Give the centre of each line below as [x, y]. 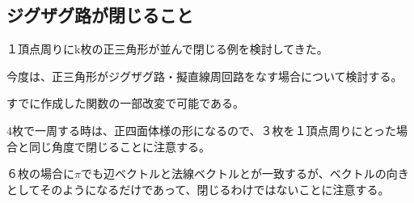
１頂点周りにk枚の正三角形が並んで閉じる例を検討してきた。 [167, 49]
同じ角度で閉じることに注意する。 [119, 146]
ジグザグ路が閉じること [100, 15]
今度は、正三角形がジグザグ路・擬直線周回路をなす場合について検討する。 [205, 76]
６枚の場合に [40, 173]
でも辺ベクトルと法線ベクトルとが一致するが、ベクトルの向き [245, 173]
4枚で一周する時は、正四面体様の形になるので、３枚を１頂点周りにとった [202, 130]
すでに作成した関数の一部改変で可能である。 [125, 103]
